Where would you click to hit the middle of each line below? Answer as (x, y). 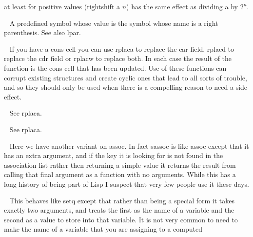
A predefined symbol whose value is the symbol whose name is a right (114, 23)
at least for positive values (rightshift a (62, 6)
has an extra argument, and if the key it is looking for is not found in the (114, 155)
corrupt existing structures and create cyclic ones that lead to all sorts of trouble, (126, 77)
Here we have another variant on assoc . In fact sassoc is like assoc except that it (129, 146)
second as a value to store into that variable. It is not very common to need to (121, 219)
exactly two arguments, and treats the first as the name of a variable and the (119, 210)
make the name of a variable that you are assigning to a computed (103, 229)
